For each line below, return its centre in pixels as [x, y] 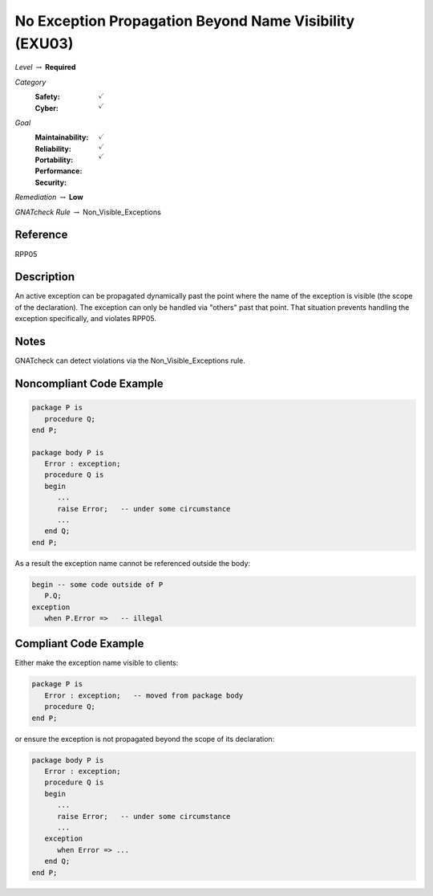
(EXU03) [44, 43]
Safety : [47, 97]
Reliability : [53, 149]
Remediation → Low [49, 198]
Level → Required [45, 67]
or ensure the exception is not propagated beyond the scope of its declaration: [145, 739]
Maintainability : [62, 137]
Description [45, 277]
